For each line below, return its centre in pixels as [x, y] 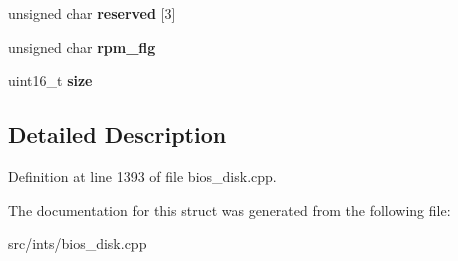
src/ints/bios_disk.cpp [77, 243]
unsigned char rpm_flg [82, 46]
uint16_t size [50, 80]
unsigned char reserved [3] [92, 13]
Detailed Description [117, 134]
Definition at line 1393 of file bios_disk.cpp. [142, 175]
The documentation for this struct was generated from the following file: [229, 209]
